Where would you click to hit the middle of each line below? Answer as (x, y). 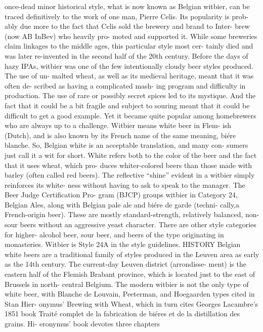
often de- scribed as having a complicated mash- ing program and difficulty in (125, 85)
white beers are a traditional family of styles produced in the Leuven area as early (132, 254)
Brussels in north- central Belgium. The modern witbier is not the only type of (127, 284)
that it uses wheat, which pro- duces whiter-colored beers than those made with (128, 165)
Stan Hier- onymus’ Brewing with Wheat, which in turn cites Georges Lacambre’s (131, 303)
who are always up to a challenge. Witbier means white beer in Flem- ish (118, 125)
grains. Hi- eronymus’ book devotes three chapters (82, 323)
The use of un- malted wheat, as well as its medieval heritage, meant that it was (129, 76)
